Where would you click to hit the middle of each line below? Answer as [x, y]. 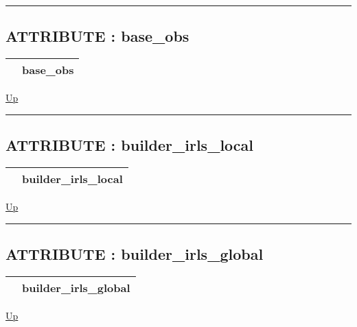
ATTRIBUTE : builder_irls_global [135, 253]
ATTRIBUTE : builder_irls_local [130, 145]
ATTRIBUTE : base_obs [97, 36]
